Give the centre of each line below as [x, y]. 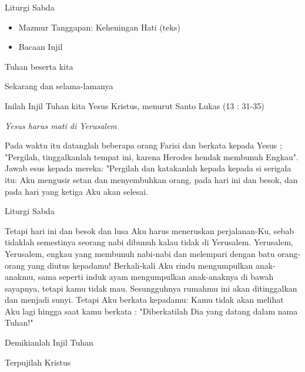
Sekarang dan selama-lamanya [59, 86]
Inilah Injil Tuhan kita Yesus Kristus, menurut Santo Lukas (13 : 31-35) [135, 105]
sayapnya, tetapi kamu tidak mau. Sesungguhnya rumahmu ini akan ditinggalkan [151, 288]
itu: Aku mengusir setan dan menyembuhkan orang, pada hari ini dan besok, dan [151, 179]
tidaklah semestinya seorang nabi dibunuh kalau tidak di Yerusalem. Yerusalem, [149, 242]
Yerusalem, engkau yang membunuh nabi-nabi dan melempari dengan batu [140, 253]
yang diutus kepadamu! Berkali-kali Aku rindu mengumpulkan [140, 265]
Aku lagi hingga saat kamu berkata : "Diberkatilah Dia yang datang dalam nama [151, 311]
